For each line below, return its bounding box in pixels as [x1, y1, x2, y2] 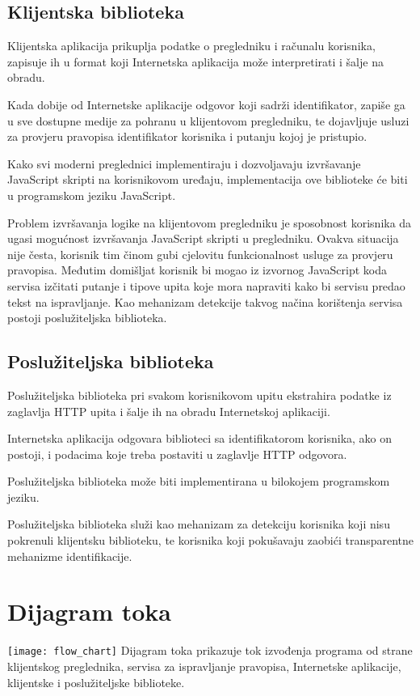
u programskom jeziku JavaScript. [7, 186, 176, 203]
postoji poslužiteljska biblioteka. [7, 309, 167, 326]
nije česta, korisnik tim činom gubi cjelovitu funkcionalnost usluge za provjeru [7, 245, 393, 262]
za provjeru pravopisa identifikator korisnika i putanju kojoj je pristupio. [7, 128, 367, 145]
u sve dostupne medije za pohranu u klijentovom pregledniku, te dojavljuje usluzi [7, 112, 409, 129]
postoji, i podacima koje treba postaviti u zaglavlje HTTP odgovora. [7, 445, 347, 462]
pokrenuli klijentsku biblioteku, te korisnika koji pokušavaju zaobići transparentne [7, 532, 414, 549]
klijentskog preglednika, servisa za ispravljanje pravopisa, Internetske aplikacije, [7, 658, 401, 675]
